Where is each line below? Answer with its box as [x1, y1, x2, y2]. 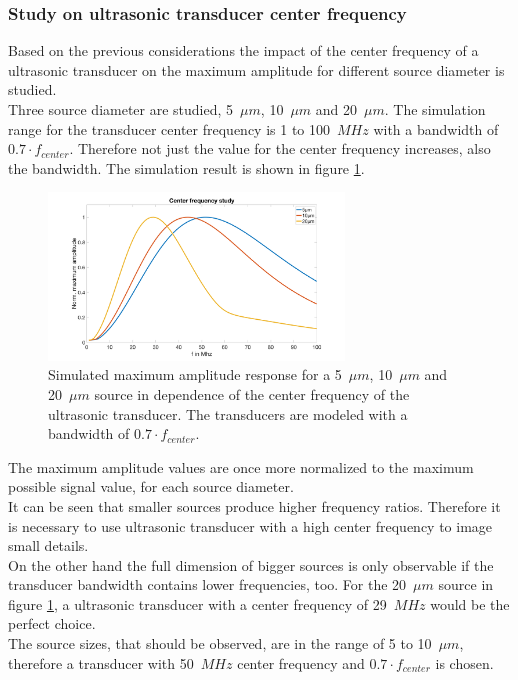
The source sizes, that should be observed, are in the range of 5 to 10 [8, 633, 432, 654]
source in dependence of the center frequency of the [94, 383, 410, 404]
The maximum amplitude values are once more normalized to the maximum [8, 456, 474, 477]
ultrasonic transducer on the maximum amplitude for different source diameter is [8, 59, 505, 80]
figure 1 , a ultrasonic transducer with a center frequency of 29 [8, 593, 387, 614]
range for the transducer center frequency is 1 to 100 [8, 118, 330, 139]
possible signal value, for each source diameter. [8, 476, 294, 497]
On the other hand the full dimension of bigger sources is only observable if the [8, 554, 494, 575]
